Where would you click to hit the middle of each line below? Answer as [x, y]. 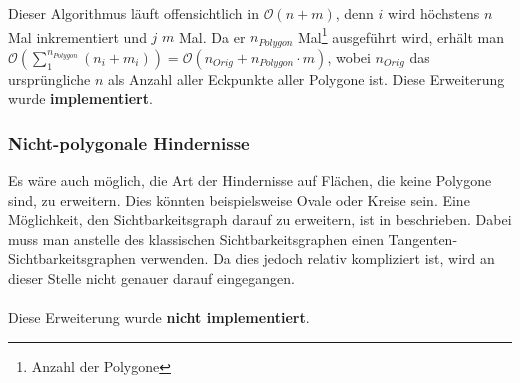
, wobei [349, 56]
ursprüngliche [49, 78]
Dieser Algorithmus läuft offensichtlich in [133, 13]
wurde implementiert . [80, 98]
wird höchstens [434, 13]
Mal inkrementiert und [77, 36]
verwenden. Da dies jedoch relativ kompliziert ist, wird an [317, 258]
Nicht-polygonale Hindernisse [129, 142]
